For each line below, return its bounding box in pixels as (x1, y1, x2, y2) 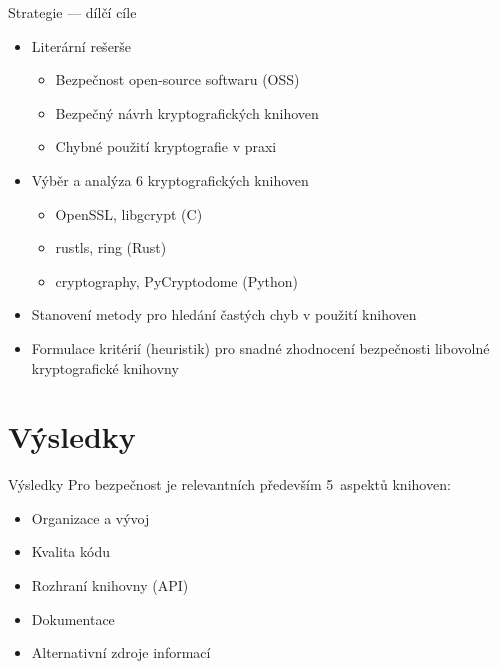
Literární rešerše (31, 35, 132, 56)
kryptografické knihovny (31, 357, 179, 378)
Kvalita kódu (31, 541, 110, 562)
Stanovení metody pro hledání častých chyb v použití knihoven (31, 304, 417, 325)
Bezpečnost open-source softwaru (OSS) (55, 69, 300, 90)
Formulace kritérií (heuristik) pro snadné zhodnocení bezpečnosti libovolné (31, 337, 490, 358)
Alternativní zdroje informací (31, 642, 211, 663)
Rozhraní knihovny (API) (31, 575, 189, 596)
